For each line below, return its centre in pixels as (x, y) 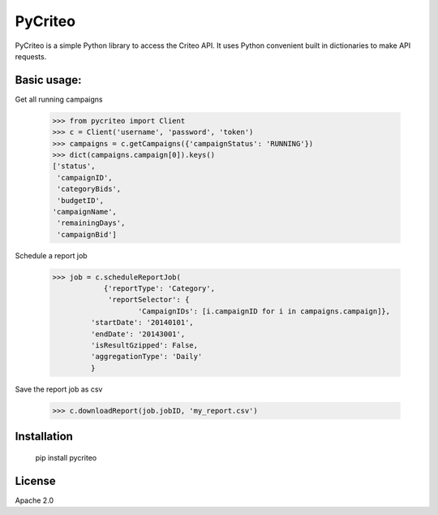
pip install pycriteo (66, 457)
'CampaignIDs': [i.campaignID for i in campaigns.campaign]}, (264, 311)
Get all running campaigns (59, 99)
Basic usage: (48, 80)
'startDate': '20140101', (142, 322)
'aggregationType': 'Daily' (146, 357)
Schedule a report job (52, 255)
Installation (44, 437)
